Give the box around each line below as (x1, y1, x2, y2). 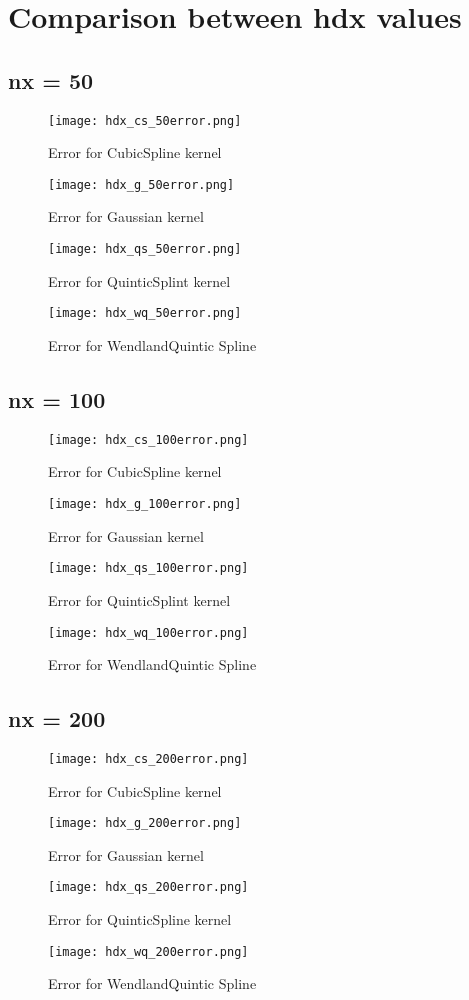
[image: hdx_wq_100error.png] (48, 625, 249, 640)
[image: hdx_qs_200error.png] (48, 880, 249, 895)
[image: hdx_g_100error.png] (48, 497, 242, 512)
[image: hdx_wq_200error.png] (48, 944, 249, 959)
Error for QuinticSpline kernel (48, 909, 232, 930)
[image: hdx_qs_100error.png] (48, 561, 249, 576)
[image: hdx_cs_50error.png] (48, 113, 242, 128)
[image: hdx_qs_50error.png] (48, 242, 242, 257)
